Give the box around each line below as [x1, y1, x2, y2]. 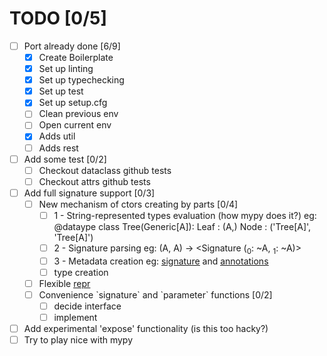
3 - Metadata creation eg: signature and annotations [53, 255, 269, 267]
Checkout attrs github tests [38, 175, 151, 187]
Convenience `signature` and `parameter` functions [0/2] [38, 288, 273, 301]
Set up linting [38, 63, 94, 75]
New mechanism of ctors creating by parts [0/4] [38, 198, 239, 210]
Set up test [38, 85, 84, 97]
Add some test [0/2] [23, 153, 107, 165]
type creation [53, 266, 109, 278]
